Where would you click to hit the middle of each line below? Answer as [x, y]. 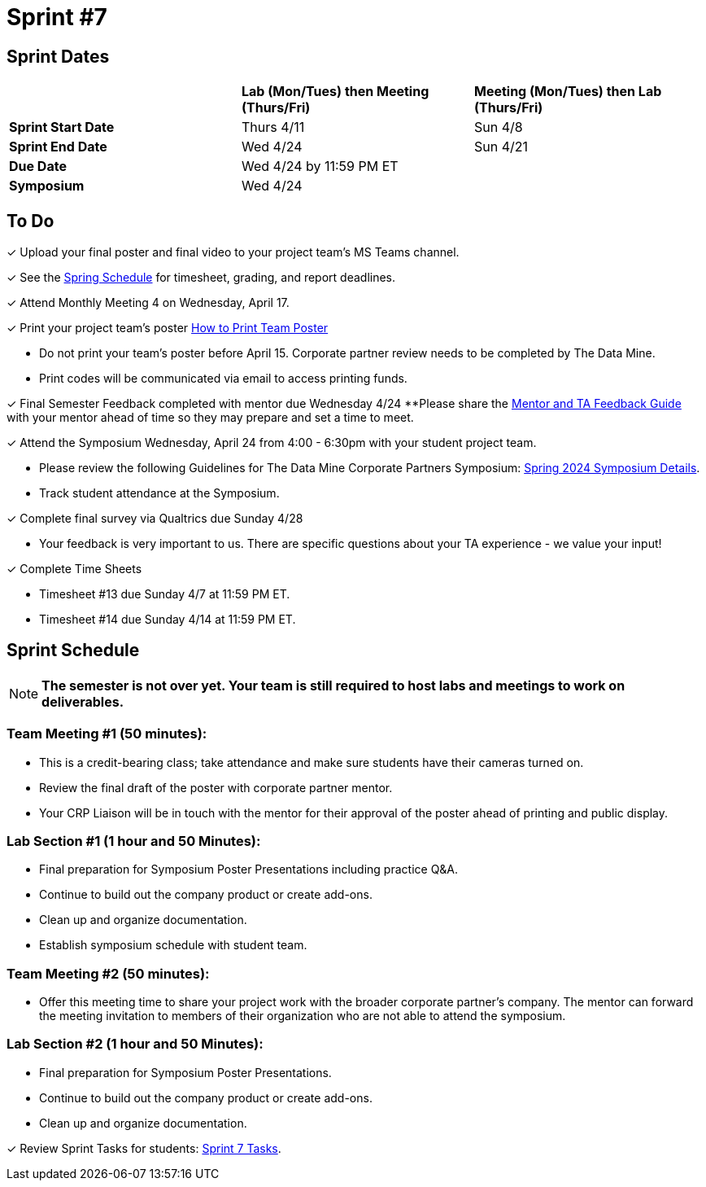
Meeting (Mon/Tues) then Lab [568, 92]
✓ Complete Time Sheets [74, 569]
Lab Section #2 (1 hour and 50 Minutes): [135, 1044]
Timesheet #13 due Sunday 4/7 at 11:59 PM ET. [165, 594]
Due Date [38, 166]
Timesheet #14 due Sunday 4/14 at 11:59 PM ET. [168, 620]
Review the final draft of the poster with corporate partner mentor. [216, 787]
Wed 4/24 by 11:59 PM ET [320, 166]
